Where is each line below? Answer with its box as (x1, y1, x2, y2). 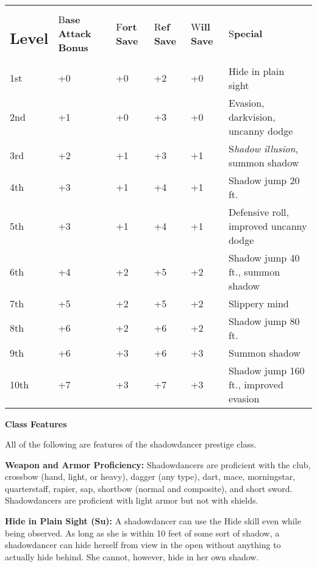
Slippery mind (228, 296, 289, 310)
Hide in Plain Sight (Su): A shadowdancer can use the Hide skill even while (5, 515, 301, 527)
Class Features (5, 417, 67, 430)
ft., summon (228, 264, 280, 279)
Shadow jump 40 (228, 250, 300, 265)
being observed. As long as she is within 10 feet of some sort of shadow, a (5, 526, 280, 539)
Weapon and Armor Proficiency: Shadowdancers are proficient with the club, (5, 458, 311, 471)
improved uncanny (228, 218, 307, 233)
